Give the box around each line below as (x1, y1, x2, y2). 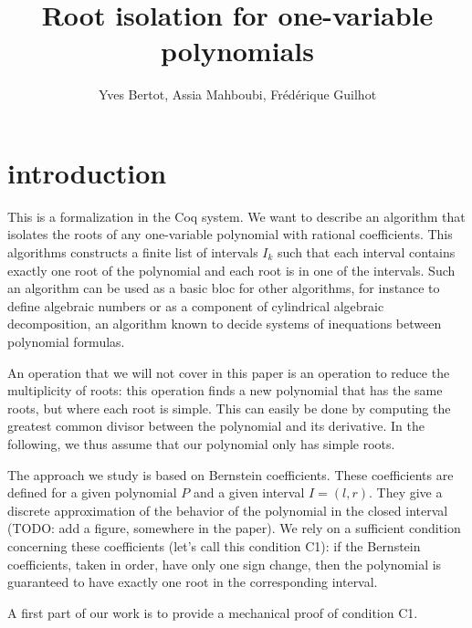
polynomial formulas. (7, 332, 125, 351)
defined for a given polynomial (7, 483, 177, 502)
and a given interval (193, 483, 305, 502)
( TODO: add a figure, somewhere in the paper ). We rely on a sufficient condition (7, 518, 461, 538)
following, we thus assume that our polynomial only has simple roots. (7, 434, 395, 453)
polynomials (161, 32, 314, 69)
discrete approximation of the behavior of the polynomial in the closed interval (7, 500, 448, 519)
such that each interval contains (278, 243, 456, 262)
